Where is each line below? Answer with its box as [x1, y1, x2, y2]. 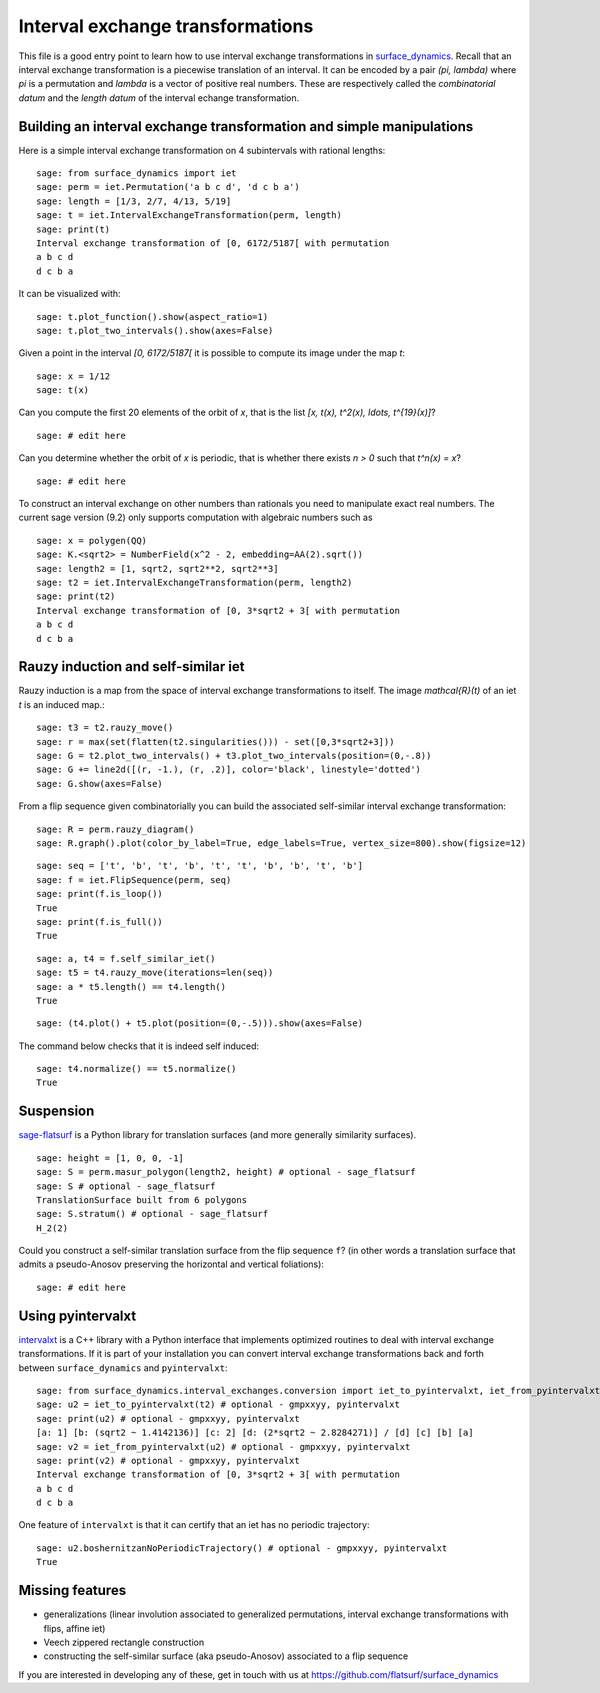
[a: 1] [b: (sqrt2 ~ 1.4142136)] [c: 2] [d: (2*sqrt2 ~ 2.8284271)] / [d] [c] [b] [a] [36, 1427, 474, 1439]
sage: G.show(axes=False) [36, 778, 164, 789]
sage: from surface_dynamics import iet [36, 168, 237, 179]
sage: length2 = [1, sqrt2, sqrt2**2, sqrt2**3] [36, 563, 279, 574]
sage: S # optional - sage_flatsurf [36, 1180, 216, 1192]
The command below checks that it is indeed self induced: [18, 1040, 260, 1052]
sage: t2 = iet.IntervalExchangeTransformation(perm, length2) [36, 577, 353, 588]
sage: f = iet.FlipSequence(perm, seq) [36, 874, 232, 885]
